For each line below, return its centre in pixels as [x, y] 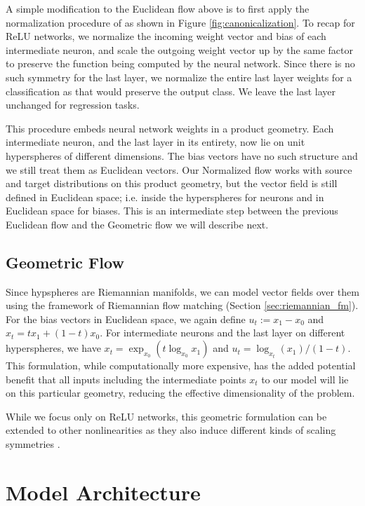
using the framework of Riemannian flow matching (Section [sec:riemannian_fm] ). [182, 305]
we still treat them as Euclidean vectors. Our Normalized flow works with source [179, 169]
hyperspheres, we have [53, 348]
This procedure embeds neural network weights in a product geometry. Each [170, 128]
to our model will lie [305, 379]
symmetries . [33, 444]
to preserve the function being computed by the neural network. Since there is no [180, 63]
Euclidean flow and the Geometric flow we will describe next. [137, 224]
